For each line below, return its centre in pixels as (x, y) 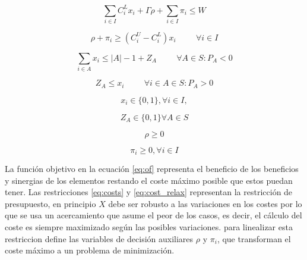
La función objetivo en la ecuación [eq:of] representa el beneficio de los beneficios (152, 169)
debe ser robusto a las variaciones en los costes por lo (205, 203)
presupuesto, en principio (50, 203)
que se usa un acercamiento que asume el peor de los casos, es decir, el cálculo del (153, 215)
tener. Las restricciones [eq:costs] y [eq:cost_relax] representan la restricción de (149, 192)
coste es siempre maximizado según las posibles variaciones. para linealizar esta (149, 227)
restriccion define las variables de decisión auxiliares (99, 238)
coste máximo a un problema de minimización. (90, 250)
